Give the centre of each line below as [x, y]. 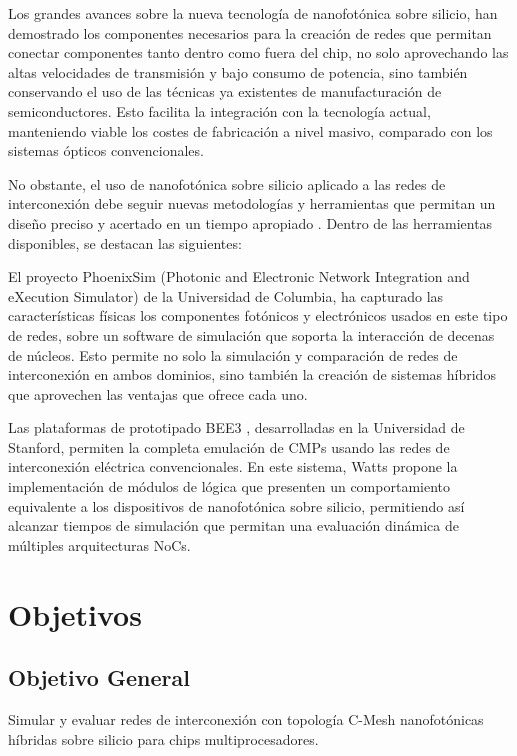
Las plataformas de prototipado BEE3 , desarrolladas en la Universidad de [236, 427]
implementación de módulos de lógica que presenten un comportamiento [229, 486]
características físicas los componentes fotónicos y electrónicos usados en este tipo [258, 315]
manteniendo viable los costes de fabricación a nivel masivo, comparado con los [250, 130]
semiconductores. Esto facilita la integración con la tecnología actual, [219, 110]
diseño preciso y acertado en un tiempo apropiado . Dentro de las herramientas [250, 222]
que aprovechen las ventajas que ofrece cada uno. [158, 393]
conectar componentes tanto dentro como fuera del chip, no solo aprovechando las [258, 52]
